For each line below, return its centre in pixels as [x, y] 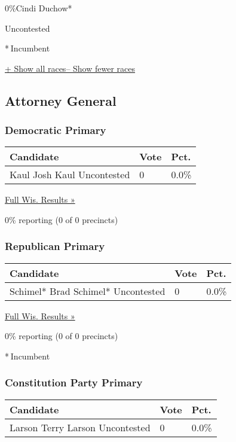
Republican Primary [55, 246]
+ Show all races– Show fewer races [70, 68]
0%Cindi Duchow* [39, 8]
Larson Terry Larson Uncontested [80, 427]
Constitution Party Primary [74, 382]
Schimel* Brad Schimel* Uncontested [88, 291]
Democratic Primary [56, 130]
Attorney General [61, 100]
